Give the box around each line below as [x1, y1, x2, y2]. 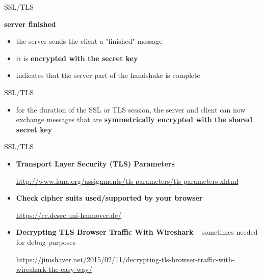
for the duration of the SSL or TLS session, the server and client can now [16, 104, 246, 115]
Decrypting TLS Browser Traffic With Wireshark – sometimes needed [16, 227, 258, 237]
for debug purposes [16, 236, 75, 247]
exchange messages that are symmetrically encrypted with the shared [16, 114, 253, 125]
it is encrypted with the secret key [16, 52, 138, 63]
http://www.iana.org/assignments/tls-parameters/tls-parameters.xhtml [16, 175, 239, 186]
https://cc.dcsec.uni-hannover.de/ [16, 209, 122, 220]
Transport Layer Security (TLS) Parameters [16, 158, 175, 169]
